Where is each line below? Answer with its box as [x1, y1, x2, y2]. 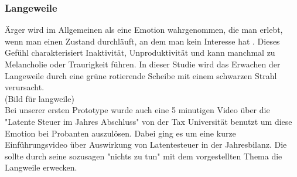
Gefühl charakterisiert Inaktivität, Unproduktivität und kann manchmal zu [5, 46, 275, 59]
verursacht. [5, 81, 45, 93]
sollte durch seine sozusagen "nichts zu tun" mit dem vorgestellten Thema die [5, 149, 282, 162]
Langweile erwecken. [5, 161, 77, 173]
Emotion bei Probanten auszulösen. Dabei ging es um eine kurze [5, 127, 236, 139]
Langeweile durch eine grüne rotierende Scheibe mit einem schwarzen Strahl [5, 69, 277, 81]
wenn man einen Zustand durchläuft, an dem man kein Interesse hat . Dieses [5, 35, 280, 47]
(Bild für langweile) [5, 92, 74, 104]
